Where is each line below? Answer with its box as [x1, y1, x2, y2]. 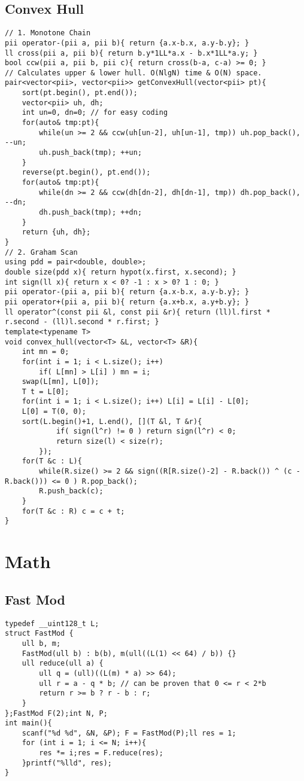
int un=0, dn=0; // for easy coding [22, 108, 168, 117]
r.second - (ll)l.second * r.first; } [5, 318, 159, 327]
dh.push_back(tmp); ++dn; [39, 208, 142, 217]
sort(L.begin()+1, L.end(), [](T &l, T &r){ [22, 417, 202, 426]
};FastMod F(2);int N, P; [5, 709, 108, 718]
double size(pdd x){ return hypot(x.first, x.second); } [5, 267, 236, 276]
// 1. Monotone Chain [5, 29, 91, 38]
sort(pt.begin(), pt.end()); [22, 89, 138, 97]
